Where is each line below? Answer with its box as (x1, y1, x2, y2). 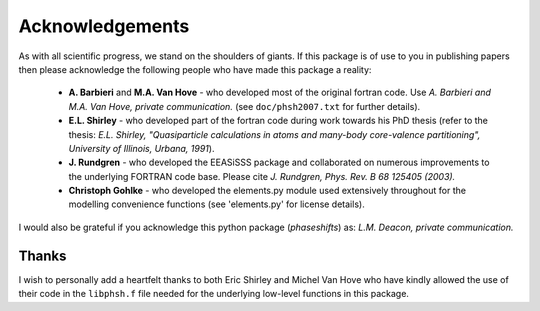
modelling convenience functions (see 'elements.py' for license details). (68, 198, 365, 210)
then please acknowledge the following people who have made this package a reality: (18, 63, 372, 75)
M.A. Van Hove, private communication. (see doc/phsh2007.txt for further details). (68, 100, 421, 112)
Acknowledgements (18, 15, 190, 37)
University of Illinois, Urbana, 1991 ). (68, 142, 215, 154)
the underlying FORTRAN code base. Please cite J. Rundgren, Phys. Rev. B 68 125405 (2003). (68, 170, 456, 182)
